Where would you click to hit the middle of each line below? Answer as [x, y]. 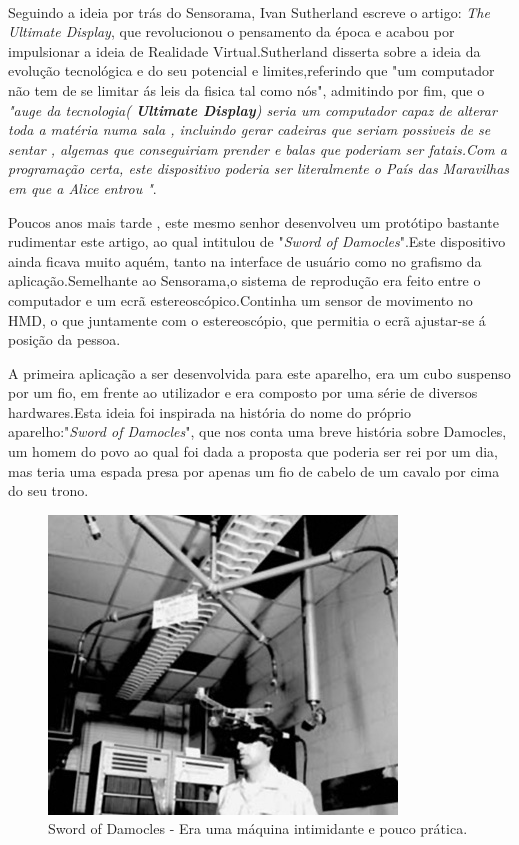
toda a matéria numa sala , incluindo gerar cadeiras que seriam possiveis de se [249, 129]
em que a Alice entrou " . [82, 187]
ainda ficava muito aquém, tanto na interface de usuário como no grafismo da [245, 260]
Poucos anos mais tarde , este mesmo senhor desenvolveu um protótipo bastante [253, 221]
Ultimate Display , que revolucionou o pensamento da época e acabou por [231, 31]
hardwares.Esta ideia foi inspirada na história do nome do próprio [209, 411]
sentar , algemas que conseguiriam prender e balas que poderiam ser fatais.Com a [257, 148]
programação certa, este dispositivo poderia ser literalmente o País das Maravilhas [259, 168]
